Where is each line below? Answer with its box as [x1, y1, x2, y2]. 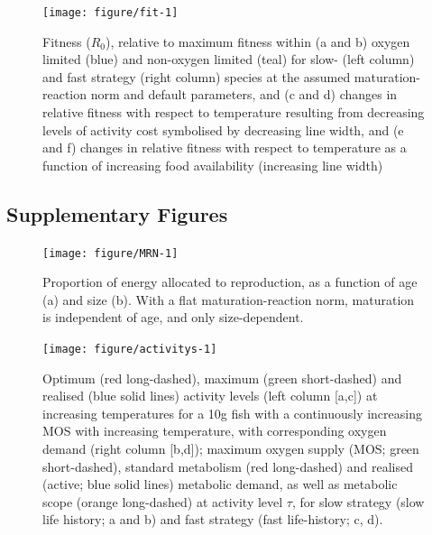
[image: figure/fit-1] [42, 6, 179, 19]
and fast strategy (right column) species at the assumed [42, 67, 351, 86]
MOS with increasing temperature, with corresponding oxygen [42, 421, 387, 440]
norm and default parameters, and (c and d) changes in [90, 85, 398, 104]
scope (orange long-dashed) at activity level [42, 492, 283, 511]
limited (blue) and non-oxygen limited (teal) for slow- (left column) [42, 50, 415, 69]
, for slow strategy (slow [291, 492, 425, 511]
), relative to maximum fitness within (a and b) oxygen [105, 32, 410, 51]
